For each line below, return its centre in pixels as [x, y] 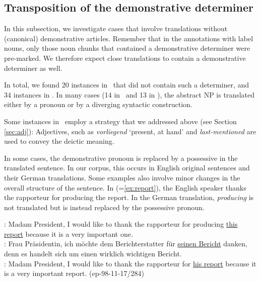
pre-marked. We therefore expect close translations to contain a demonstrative [125, 58]
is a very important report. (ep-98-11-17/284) [74, 273]
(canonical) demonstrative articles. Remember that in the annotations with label [129, 38]
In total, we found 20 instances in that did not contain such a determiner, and [127, 85]
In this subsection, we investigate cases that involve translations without [116, 28]
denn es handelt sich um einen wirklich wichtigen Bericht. [93, 254]
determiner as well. [33, 68]
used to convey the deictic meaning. [59, 141]
